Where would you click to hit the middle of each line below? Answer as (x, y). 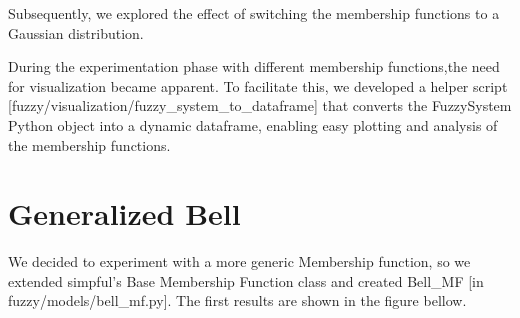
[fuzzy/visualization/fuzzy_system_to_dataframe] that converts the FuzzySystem (260, 105)
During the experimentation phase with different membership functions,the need (254, 66)
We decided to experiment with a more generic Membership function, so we (239, 261)
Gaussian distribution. (76, 32)
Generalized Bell (124, 213)
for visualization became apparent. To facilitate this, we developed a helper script (258, 85)
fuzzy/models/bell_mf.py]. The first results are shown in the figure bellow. (237, 300)
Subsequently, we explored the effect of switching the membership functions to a (254, 13)
